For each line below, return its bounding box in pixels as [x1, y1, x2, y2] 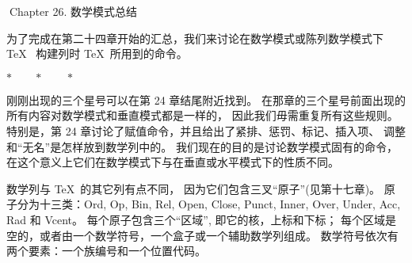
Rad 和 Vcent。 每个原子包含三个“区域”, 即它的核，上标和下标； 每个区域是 [6, 211, 397, 227]
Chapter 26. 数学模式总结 [9, 3, 137, 19]
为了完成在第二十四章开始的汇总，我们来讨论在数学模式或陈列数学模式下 [6, 29, 383, 46]
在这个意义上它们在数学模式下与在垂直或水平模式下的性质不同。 [6, 154, 339, 170]
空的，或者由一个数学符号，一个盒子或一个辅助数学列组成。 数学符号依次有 [6, 227, 399, 243]
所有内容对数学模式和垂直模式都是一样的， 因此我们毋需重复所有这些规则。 [6, 107, 399, 124]
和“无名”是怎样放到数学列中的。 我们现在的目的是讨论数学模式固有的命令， [6, 138, 398, 154]
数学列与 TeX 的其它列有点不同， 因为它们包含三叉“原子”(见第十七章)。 [6, 180, 381, 196]
